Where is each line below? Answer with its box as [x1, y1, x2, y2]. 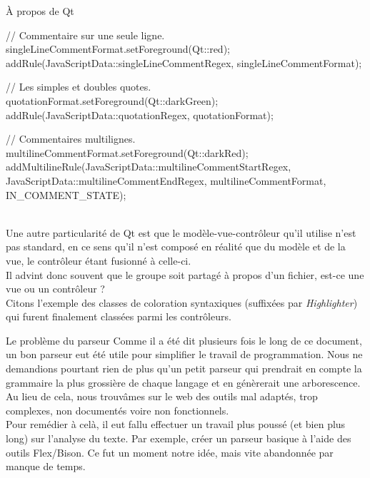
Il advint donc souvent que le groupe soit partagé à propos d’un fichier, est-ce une [6, 267, 364, 282]
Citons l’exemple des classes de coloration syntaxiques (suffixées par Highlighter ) [6, 295, 358, 310]
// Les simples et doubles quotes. [6, 79, 151, 94]
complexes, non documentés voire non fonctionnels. [6, 402, 229, 417]
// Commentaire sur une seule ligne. [6, 27, 165, 42]
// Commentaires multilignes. [6, 131, 136, 146]
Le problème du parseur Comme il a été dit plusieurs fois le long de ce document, [6, 332, 362, 347]
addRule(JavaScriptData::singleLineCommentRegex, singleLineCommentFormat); [6, 55, 362, 70]
